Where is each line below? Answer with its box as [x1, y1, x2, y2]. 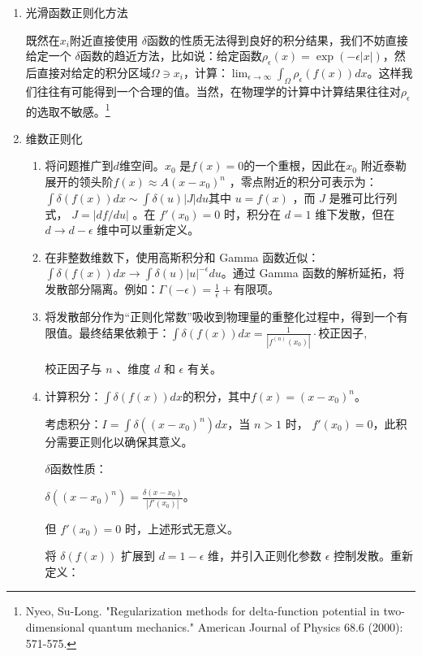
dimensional [25, 618, 85, 635]
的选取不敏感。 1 [25, 100, 110, 119]
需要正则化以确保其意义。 [56, 432, 193, 450]
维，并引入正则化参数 [208, 547, 322, 564]
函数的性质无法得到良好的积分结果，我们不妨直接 [146, 31, 408, 48]
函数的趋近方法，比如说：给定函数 [80, 47, 262, 64]
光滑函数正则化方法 [25, 4, 128, 20]
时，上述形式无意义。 [124, 519, 239, 537]
